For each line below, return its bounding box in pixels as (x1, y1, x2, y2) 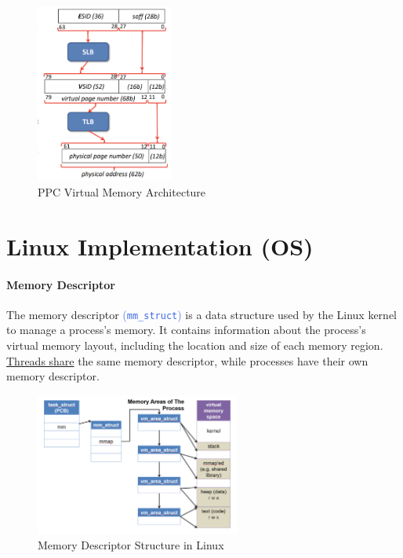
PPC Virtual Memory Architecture (38, 183, 206, 200)
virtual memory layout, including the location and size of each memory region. (6, 336, 383, 353)
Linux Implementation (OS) (6, 229, 314, 262)
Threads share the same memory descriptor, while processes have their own (6, 352, 369, 369)
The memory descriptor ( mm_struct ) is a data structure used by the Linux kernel (6, 306, 398, 322)
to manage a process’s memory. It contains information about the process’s (6, 321, 366, 338)
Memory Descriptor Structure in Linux (38, 537, 224, 553)
